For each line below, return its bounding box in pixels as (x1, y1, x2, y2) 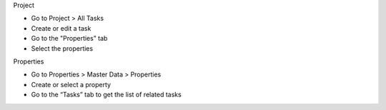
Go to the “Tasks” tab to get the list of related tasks (31, 90, 182, 99)
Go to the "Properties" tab (31, 34, 108, 43)
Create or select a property (31, 80, 111, 89)
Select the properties (31, 44, 93, 53)
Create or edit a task (31, 24, 91, 32)
